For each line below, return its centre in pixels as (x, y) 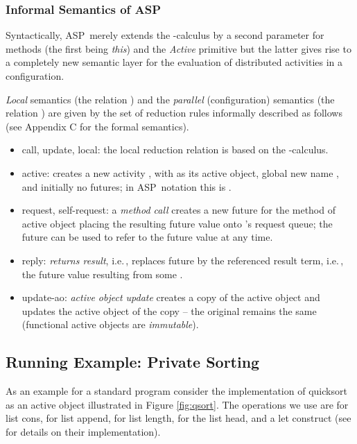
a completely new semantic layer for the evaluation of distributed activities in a (174, 62)
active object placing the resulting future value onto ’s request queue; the (177, 223)
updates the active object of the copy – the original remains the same (169, 310)
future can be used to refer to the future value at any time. (147, 237)
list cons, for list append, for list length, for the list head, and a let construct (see (178, 418)
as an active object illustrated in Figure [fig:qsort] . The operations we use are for (177, 404)
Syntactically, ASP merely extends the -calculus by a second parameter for (165, 35)
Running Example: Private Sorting (133, 362)
